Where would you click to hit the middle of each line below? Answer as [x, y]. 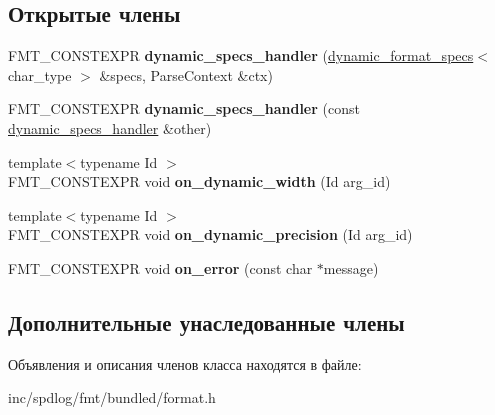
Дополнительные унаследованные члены [206, 321]
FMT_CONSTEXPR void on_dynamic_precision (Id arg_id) [210, 234]
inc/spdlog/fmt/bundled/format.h [112, 397]
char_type [40, 74]
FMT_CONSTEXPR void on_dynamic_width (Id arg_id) [199, 181]
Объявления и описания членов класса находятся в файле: [185, 363]
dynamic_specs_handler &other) [110, 127]
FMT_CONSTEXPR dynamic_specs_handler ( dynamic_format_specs [241, 55]
